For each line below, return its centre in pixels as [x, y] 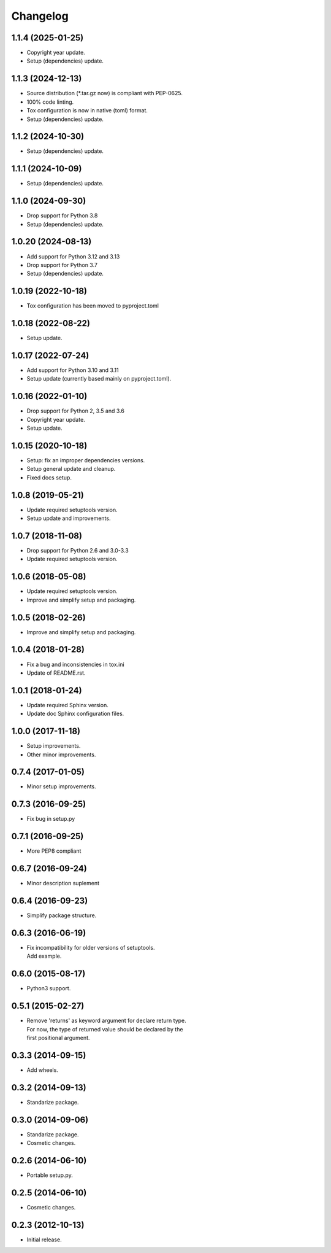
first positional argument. [58, 1038]
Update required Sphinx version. [67, 705]
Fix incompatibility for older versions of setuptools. [91, 947]
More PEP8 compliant [54, 851]
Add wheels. [42, 1070]
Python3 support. [49, 988]
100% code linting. [50, 102]
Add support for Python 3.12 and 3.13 [73, 256]
